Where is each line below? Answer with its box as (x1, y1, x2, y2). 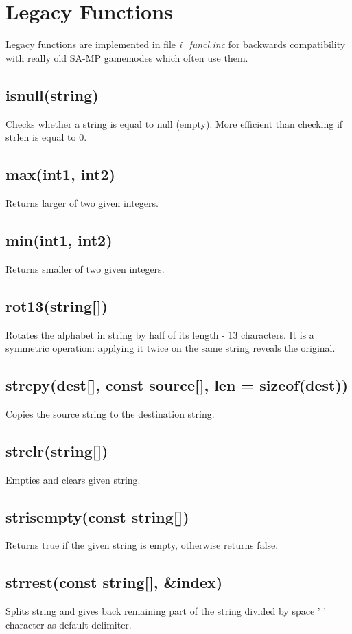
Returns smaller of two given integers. (5, 261, 165, 275)
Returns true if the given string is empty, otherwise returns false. (5, 538, 279, 552)
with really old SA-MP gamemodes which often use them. (5, 50, 248, 65)
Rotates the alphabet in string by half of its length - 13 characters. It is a (5, 327, 314, 341)
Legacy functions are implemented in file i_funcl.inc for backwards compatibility (5, 37, 346, 52)
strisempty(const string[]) (5, 506, 189, 527)
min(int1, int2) (5, 229, 113, 250)
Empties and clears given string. (5, 472, 141, 486)
